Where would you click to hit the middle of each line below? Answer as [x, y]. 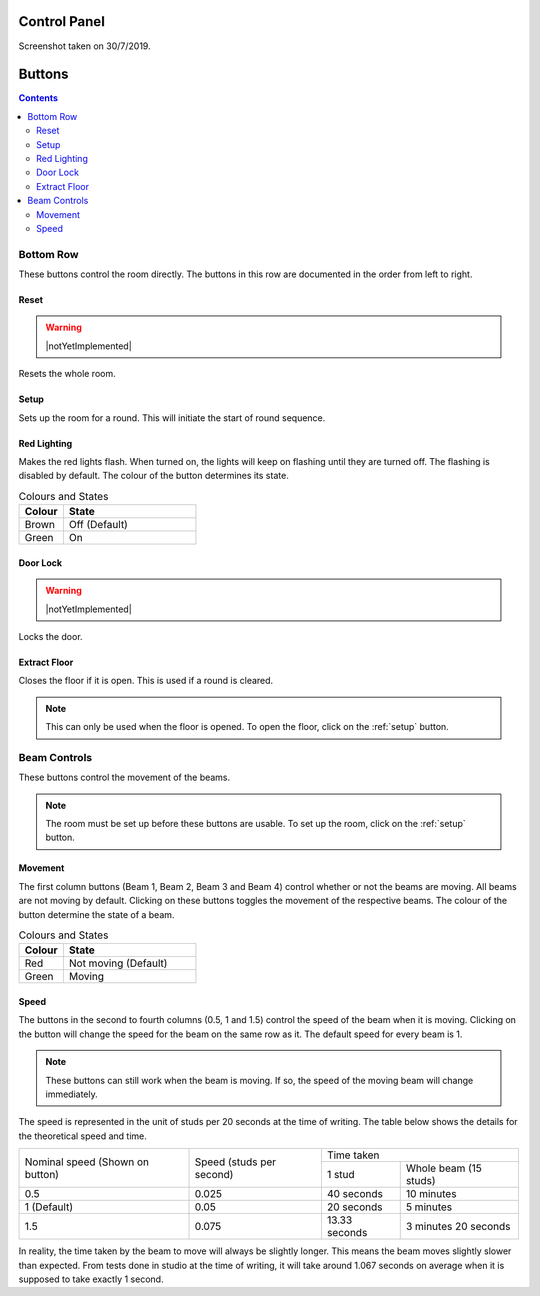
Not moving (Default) [118, 963]
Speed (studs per [235, 1162]
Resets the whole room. [67, 374]
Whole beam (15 [443, 1168]
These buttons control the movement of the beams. [124, 777]
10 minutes [431, 1194]
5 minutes [429, 1207]
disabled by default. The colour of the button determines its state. [153, 476]
